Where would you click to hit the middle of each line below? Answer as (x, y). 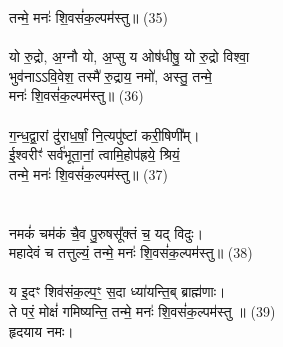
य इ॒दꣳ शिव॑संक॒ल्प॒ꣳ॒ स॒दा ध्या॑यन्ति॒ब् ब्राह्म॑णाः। (117, 291)
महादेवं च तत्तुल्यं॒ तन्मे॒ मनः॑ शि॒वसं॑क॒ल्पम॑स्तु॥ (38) (131, 252)
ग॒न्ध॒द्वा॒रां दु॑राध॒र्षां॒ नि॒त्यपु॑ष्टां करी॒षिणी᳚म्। (104, 134)
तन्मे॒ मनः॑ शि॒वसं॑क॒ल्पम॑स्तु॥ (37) (88, 173)
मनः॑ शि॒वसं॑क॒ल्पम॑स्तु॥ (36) (76, 95)
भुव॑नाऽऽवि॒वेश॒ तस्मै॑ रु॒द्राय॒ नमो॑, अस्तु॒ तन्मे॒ (110, 75)
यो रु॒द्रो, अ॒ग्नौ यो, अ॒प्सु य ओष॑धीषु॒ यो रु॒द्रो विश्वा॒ (129, 56)
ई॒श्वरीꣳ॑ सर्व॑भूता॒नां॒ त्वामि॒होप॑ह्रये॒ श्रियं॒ (94, 154)
